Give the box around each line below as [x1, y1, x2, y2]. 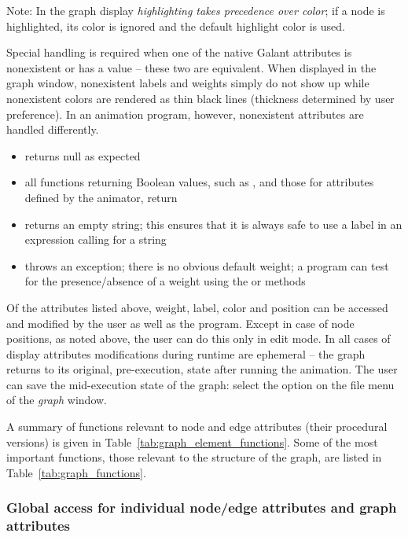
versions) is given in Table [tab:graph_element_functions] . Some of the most [6, 433, 378, 450]
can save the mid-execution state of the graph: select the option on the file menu [6, 376, 395, 392]
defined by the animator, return [24, 189, 178, 205]
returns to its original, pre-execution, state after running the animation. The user [6, 361, 398, 377]
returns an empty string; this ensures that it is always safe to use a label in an [24, 215, 402, 232]
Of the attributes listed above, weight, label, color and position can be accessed [6, 299, 388, 315]
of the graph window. [6, 392, 108, 408]
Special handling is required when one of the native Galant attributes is [6, 44, 352, 61]
